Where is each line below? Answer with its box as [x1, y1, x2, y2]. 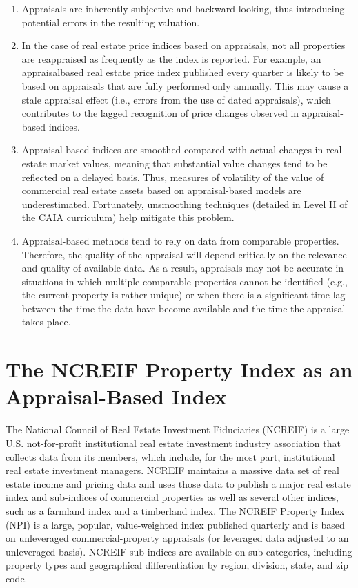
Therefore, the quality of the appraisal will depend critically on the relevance [21, 247, 347, 261]
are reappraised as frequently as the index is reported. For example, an [21, 51, 321, 66]
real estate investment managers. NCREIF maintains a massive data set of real [6, 463, 339, 477]
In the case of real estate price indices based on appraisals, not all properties [21, 38, 346, 53]
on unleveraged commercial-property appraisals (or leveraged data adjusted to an [6, 531, 349, 545]
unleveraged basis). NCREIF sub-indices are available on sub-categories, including [6, 544, 352, 558]
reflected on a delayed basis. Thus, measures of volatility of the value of [21, 169, 324, 184]
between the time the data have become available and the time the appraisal [21, 301, 346, 315]
